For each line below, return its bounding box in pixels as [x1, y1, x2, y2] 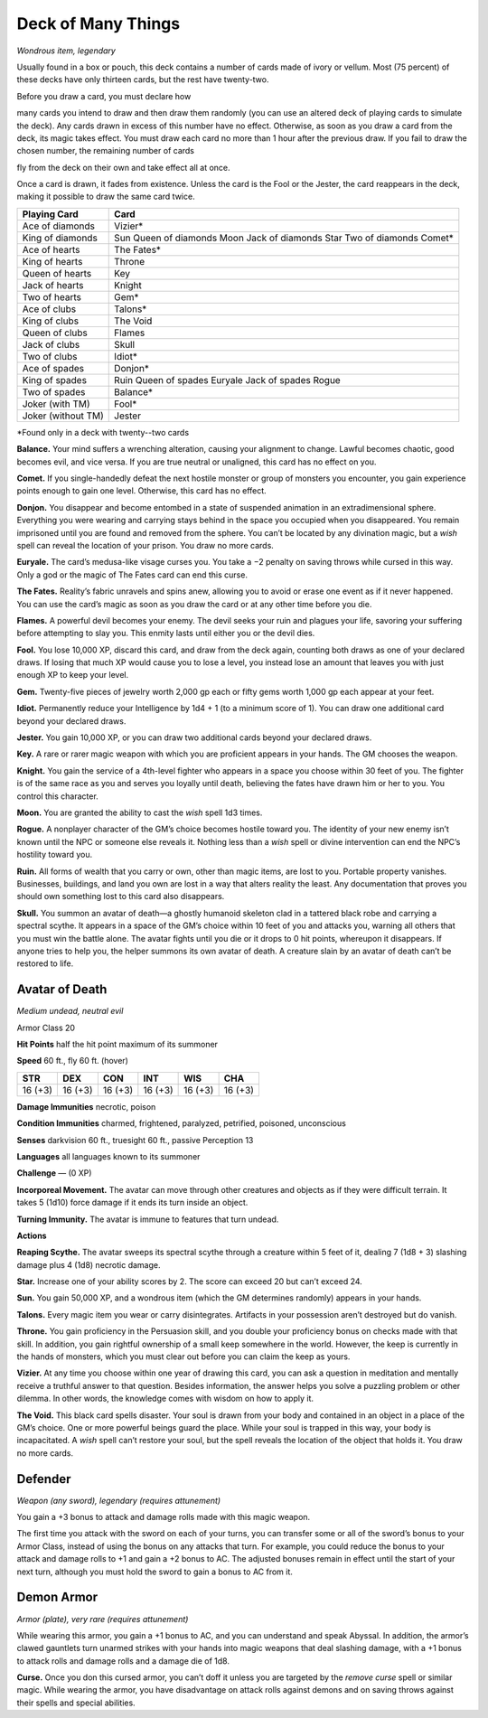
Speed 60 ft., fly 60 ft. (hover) [16, 1056, 128, 1066]
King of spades [22, 373, 88, 386]
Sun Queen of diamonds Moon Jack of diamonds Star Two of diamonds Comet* [114, 231, 454, 244]
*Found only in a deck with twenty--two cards [16, 427, 190, 437]
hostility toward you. [16, 850, 93, 860]
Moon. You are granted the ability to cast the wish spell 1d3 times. [16, 807, 263, 818]
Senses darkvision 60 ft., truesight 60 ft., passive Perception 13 [16, 1134, 254, 1145]
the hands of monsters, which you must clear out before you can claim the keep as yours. [16, 1351, 351, 1362]
